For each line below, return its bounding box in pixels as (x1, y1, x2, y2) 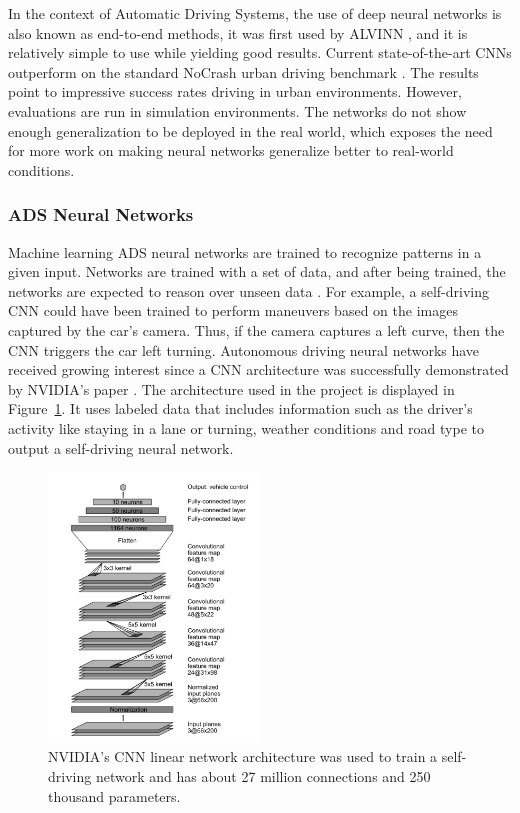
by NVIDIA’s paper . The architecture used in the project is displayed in (8, 378, 455, 399)
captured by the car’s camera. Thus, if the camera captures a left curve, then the (8, 319, 505, 340)
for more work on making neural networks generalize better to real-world (8, 140, 454, 161)
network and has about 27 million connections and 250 (95, 766, 431, 787)
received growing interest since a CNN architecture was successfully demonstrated (8, 359, 509, 380)
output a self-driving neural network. (8, 437, 234, 458)
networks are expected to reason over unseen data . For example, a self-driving (8, 280, 489, 301)
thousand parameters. (48, 785, 181, 806)
